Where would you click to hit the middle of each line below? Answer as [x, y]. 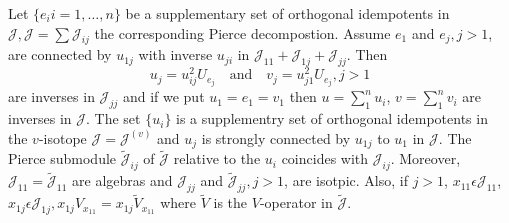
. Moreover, [425, 158]
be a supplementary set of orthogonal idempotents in [287, 13]
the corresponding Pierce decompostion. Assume [242, 32]
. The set [113, 118]
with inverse [175, 54]
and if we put [163, 96]
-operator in [296, 202]
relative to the [217, 158]
